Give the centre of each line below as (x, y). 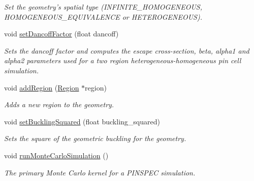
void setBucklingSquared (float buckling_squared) (82, 121)
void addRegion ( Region (42, 87)
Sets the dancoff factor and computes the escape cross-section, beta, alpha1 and (127, 50)
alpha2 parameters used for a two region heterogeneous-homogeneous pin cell (123, 60)
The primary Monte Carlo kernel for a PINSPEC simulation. (100, 172)
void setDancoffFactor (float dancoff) (61, 34)
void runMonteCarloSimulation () (56, 155)
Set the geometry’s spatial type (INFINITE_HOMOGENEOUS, (103, 7)
